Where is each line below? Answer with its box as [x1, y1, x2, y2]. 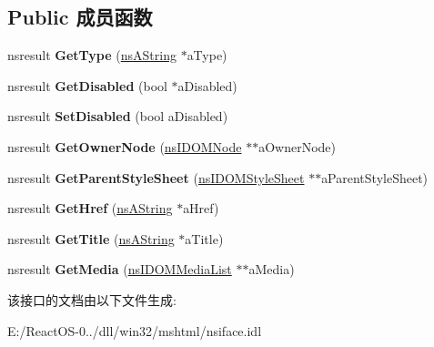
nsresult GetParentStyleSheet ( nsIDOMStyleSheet [7, 168, 305, 187]
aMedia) [248, 260, 295, 279]
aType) [187, 46, 227, 65]
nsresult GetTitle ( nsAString [7, 229, 175, 248]
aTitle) [185, 229, 224, 248]
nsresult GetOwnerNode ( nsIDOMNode [7, 137, 242, 156]
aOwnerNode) [258, 137, 336, 156]
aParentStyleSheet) [321, 168, 429, 187]
